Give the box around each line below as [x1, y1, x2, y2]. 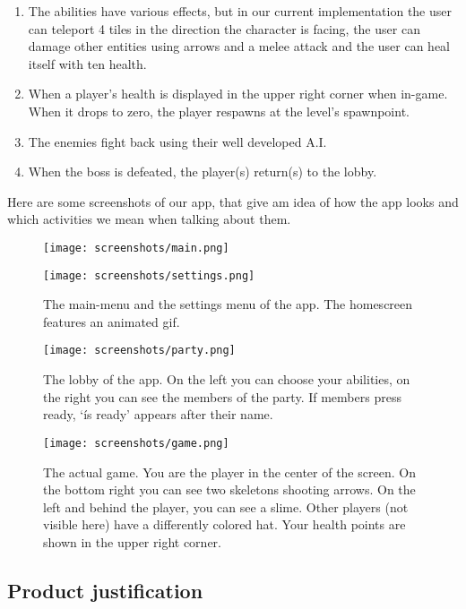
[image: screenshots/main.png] [43, 241, 229, 254]
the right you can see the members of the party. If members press [43, 387, 401, 406]
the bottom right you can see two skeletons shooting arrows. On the [43, 480, 416, 499]
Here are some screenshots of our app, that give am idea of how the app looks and [7, 192, 459, 210]
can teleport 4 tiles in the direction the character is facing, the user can [28, 19, 420, 38]
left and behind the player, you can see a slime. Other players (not [43, 497, 409, 516]
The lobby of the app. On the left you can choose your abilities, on [43, 370, 410, 389]
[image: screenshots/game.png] [43, 436, 229, 450]
